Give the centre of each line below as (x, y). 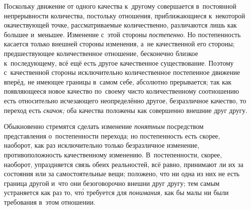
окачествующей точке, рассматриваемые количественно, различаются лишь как (120, 25)
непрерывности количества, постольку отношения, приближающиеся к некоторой (125, 15)
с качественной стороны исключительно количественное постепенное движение (122, 72)
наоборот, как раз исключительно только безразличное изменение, (102, 145)
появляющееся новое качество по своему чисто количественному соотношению (122, 91)
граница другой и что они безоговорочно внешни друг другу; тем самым (112, 183)
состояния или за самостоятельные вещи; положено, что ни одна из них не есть (122, 174)
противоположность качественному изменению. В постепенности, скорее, (113, 154)
